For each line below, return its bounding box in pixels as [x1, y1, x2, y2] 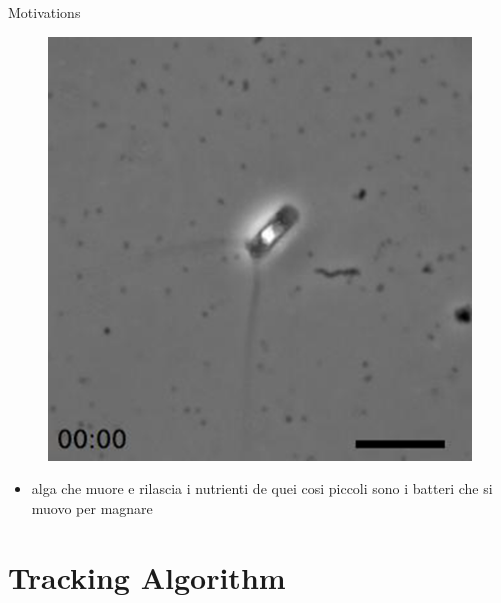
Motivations [8, 2, 81, 22]
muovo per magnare [31, 497, 153, 518]
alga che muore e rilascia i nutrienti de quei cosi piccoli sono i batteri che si [31, 478, 493, 499]
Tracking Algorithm [8, 556, 286, 597]
